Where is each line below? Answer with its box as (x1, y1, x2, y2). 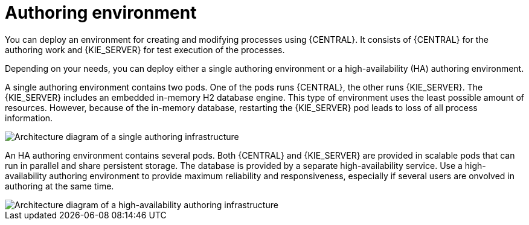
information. (5, 112, 53, 123)
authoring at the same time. (5, 180, 114, 191)
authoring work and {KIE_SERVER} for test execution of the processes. (5, 44, 285, 55)
